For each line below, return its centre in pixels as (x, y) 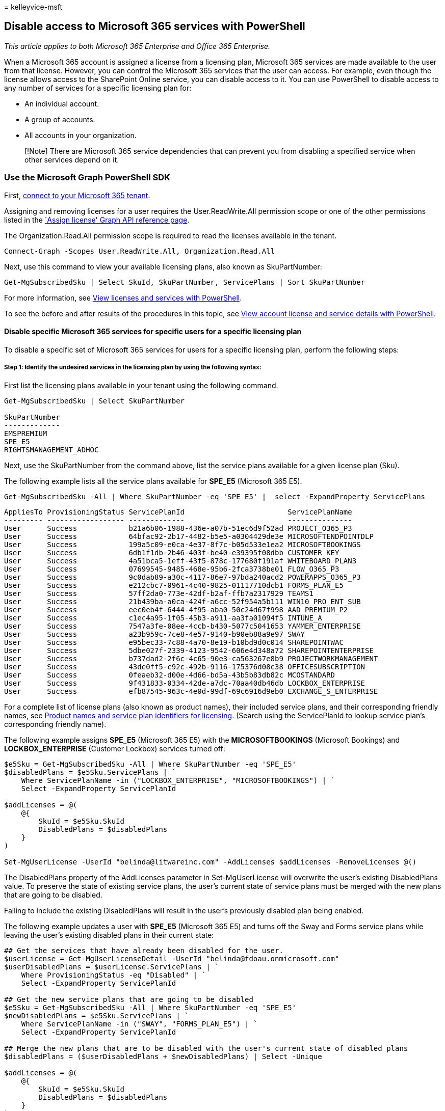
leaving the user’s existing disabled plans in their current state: (109, 935)
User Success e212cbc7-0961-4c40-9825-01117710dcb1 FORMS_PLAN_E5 (174, 585)
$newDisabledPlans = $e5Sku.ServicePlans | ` (97, 1015)
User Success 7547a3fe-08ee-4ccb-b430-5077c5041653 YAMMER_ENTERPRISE (182, 626)
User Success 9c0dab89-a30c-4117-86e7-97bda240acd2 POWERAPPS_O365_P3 (182, 577)
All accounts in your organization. (81, 135)
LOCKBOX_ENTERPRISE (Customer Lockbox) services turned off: (115, 748)
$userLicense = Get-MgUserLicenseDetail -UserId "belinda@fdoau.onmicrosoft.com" (172, 958)
